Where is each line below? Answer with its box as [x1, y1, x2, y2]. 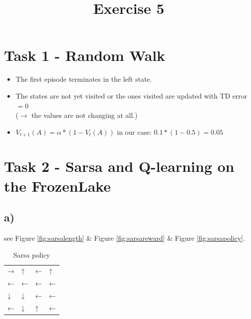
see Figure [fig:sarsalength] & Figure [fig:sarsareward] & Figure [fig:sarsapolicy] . [4, 232, 245, 243]
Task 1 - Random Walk [4, 45, 165, 65]
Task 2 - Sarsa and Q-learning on [4, 156, 235, 176]
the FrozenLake [4, 175, 111, 196]
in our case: [117, 126, 152, 137]
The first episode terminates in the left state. [15, 74, 152, 84]
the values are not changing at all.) [31, 110, 138, 120]
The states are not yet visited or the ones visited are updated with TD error [15, 90, 248, 101]
